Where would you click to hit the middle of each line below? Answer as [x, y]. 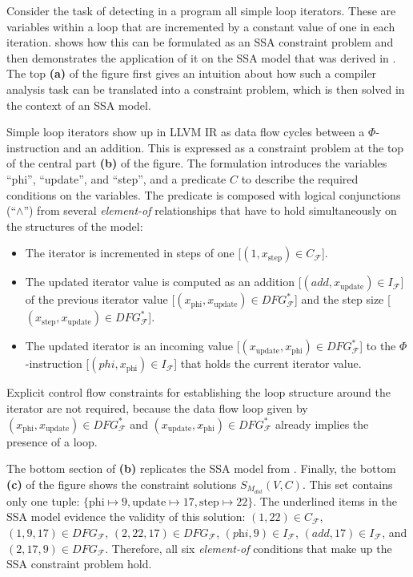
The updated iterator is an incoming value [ [132, 346]
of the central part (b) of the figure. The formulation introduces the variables [197, 163]
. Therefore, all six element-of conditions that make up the [249, 548]
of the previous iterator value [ [100, 299]
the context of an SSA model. [79, 105]
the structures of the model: [75, 226]
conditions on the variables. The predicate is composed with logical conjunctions [204, 194]
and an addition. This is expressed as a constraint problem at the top [233, 147]
